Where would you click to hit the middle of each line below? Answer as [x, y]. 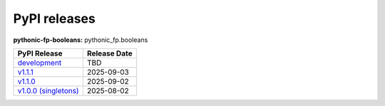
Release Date [109, 53]
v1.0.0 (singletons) [48, 90]
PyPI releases [54, 18]
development [40, 63]
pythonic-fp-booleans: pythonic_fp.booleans [81, 40]
